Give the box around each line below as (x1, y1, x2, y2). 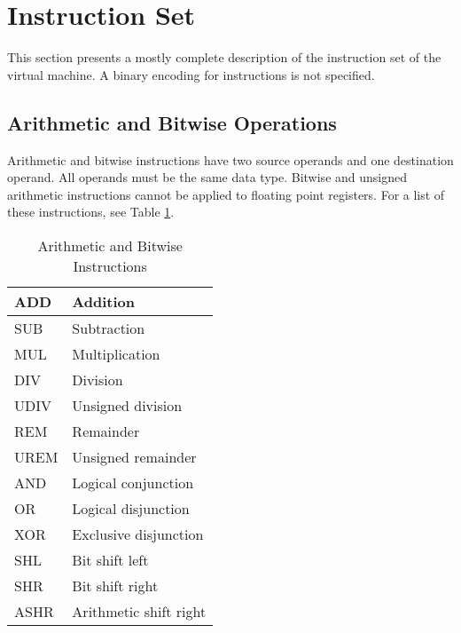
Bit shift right (72, 574, 159, 596)
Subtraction (72, 317, 145, 338)
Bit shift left (72, 549, 149, 570)
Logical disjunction (72, 497, 190, 518)
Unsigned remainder (72, 446, 197, 467)
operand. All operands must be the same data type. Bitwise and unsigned (7, 168, 407, 186)
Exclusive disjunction (72, 523, 204, 544)
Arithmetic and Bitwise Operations (7, 108, 337, 136)
